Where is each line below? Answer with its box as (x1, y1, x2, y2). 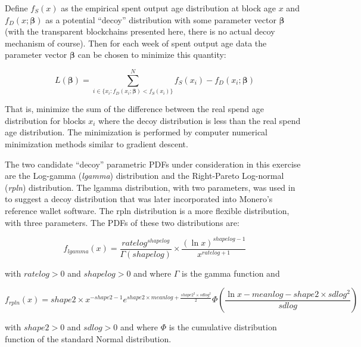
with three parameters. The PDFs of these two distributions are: (5, 216, 239, 228)
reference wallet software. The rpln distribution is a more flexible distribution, (5, 204, 290, 216)
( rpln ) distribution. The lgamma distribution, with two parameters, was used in (5, 181, 295, 193)
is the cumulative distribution (169, 321, 277, 333)
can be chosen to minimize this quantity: (77, 48, 226, 61)
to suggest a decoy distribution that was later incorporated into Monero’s (5, 193, 273, 205)
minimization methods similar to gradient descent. (5, 137, 188, 150)
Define (5, 2, 28, 14)
